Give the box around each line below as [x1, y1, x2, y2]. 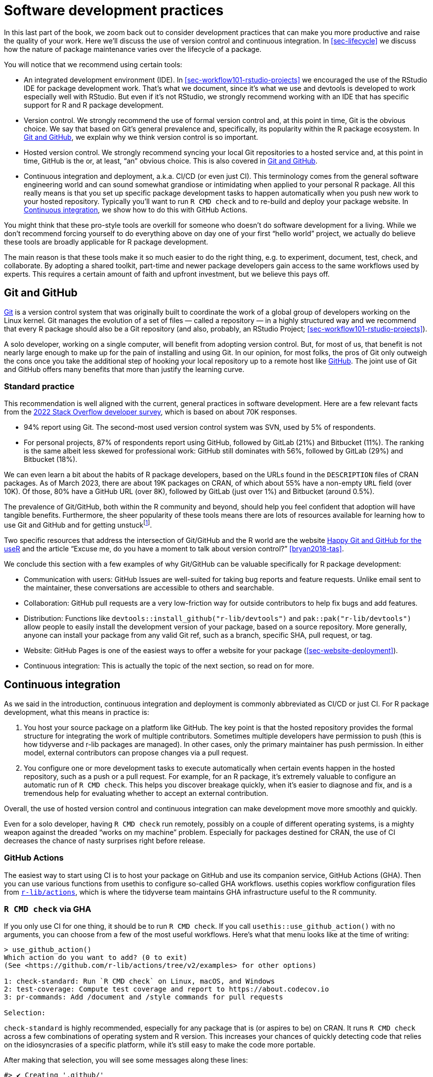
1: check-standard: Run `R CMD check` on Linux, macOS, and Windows [4, 977, 275, 986]
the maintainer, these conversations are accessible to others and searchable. [24, 583, 274, 592]
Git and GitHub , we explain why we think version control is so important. [24, 132, 259, 141]
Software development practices [4, 2, 224, 19]
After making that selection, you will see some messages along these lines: [4, 1056, 248, 1065]
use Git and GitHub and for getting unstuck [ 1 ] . [4, 519, 152, 529]
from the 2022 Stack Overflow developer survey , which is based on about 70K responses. [4, 408, 297, 416]
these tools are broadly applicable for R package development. [4, 237, 209, 246]
